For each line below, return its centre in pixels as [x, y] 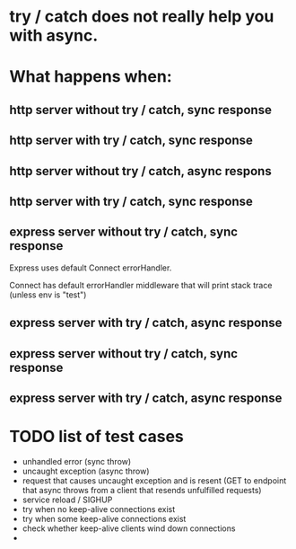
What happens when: [91, 77]
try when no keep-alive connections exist [99, 509]
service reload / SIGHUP [67, 500]
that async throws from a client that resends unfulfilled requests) [142, 490]
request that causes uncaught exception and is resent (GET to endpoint [154, 480]
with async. [54, 35]
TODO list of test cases [96, 437]
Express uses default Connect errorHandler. [91, 268]
